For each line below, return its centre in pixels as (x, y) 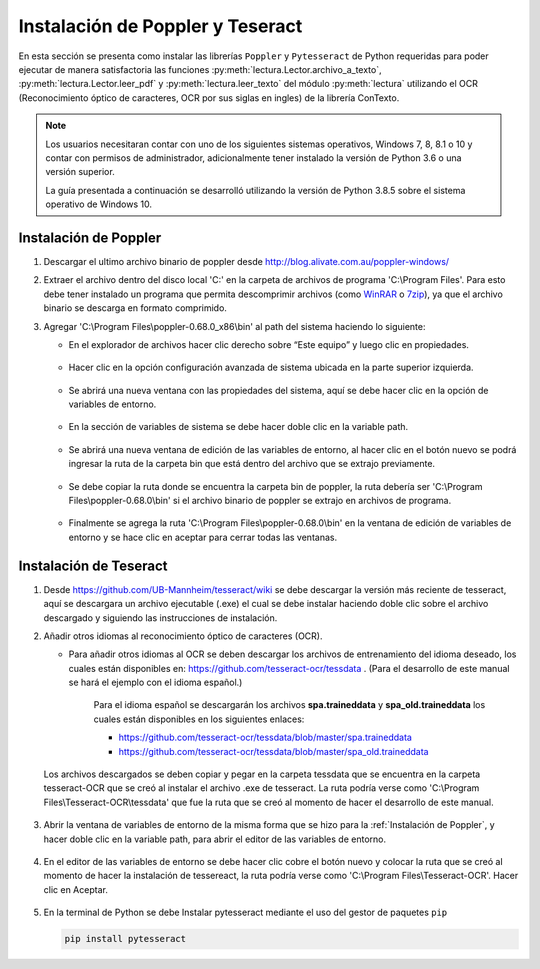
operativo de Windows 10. (98, 204)
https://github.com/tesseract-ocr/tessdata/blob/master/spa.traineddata (265, 737)
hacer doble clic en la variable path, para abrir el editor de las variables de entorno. (215, 839)
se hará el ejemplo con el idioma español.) (155, 682)
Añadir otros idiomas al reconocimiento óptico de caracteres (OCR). (183, 636)
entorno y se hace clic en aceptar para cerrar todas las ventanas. (203, 537)
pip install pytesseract (125, 939)
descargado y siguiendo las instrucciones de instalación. (160, 617)
